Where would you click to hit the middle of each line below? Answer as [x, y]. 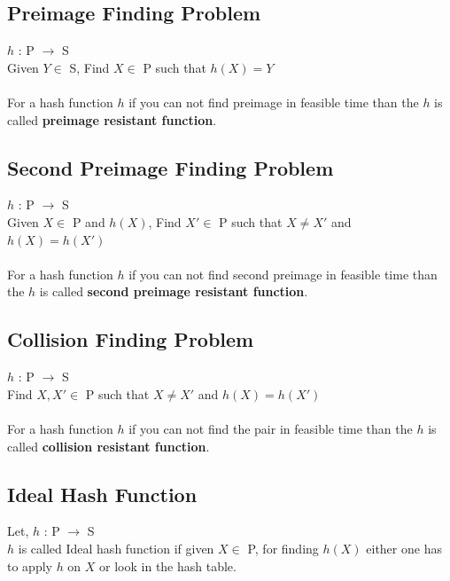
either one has [404, 548]
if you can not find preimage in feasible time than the [274, 102]
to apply [30, 565]
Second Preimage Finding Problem [171, 167]
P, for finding [283, 548]
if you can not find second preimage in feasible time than [283, 274]
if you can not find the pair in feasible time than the [271, 428]
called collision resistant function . [109, 446]
